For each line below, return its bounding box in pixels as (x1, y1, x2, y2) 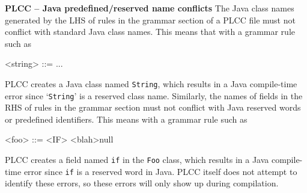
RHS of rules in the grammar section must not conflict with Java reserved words (5, 101, 301, 114)
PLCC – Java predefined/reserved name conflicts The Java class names (5, 2, 294, 14)
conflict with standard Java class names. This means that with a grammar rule (5, 25, 295, 38)
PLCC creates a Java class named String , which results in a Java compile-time (5, 77, 297, 90)
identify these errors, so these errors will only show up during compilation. (5, 177, 279, 189)
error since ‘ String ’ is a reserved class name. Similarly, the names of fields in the (5, 89, 303, 102)
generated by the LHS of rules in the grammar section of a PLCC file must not (5, 13, 296, 26)
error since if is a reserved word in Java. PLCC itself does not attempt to (23, 165, 297, 177)
